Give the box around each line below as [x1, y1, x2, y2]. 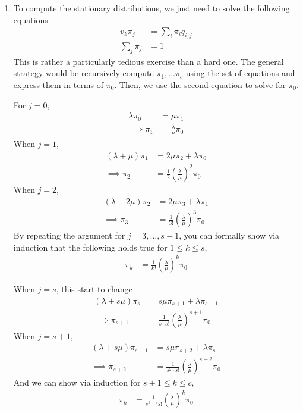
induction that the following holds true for [13, 240, 168, 253]
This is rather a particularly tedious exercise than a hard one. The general [13, 55, 284, 67]
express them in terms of [13, 79, 103, 91]
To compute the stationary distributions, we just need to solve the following [13, 2, 290, 14]
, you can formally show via [179, 229, 280, 242]
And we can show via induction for [13, 376, 141, 389]
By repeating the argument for [13, 229, 125, 242]
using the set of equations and [185, 67, 295, 79]
